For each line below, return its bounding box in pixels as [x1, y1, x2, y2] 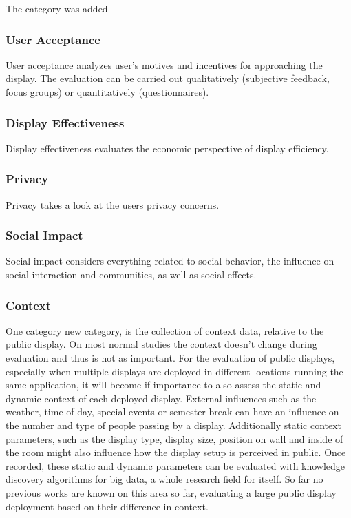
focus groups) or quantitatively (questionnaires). [6, 85, 209, 99]
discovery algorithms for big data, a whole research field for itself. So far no [6, 472, 323, 486]
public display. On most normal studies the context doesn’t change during [6, 337, 317, 351]
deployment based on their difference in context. [6, 499, 209, 513]
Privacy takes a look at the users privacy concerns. [6, 197, 220, 211]
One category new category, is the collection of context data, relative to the [6, 323, 324, 338]
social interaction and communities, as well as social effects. [6, 267, 257, 282]
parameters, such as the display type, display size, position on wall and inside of [6, 431, 343, 446]
